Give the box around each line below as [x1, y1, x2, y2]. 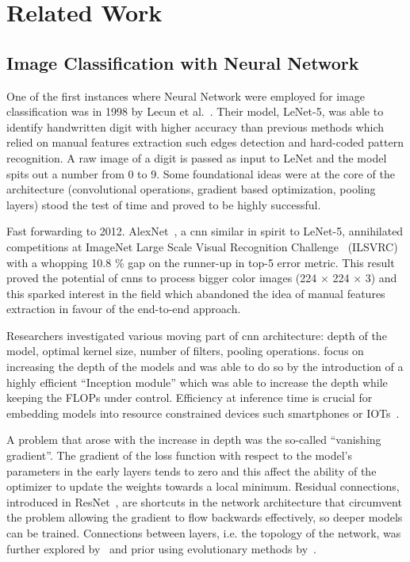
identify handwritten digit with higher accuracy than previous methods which [6, 118, 384, 135]
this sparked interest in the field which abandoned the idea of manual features [6, 285, 385, 301]
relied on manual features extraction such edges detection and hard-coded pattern [6, 134, 404, 151]
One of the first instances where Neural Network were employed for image [6, 87, 365, 104]
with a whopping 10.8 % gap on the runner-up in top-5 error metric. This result [6, 254, 395, 270]
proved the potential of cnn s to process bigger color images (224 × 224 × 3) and [6, 270, 397, 286]
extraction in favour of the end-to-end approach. [6, 300, 241, 317]
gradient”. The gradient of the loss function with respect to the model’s [6, 447, 352, 464]
